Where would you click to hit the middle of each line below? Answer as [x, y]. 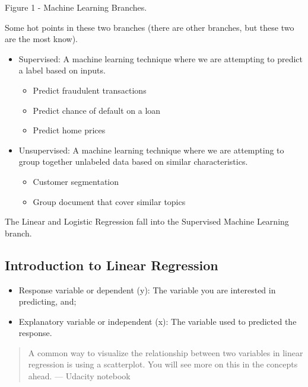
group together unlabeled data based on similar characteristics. [133, 161]
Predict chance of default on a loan [97, 110]
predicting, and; [47, 301]
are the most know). [41, 39]
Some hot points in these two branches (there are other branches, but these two [150, 27]
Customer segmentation [76, 181]
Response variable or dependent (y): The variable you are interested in [147, 290]
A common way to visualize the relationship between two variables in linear [166, 352]
